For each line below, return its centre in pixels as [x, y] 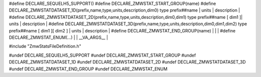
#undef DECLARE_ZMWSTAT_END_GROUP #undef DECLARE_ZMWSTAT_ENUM [88, 69]
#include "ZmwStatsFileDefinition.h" [45, 46]
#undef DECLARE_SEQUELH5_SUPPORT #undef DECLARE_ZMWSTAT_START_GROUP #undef [102, 55]
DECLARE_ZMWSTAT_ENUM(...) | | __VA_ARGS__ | [58, 37]
